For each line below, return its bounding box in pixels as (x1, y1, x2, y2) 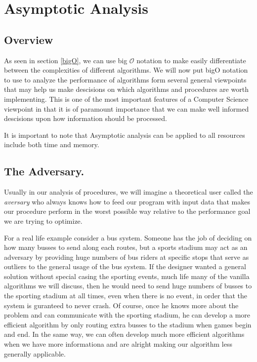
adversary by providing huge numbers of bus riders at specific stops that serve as (4, 251, 249, 262)
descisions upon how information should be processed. (4, 113, 167, 123)
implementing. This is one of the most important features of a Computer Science (4, 93, 249, 104)
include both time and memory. (4, 139, 99, 150)
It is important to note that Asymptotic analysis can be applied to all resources (4, 129, 245, 140)
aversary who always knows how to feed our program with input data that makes (4, 196, 250, 206)
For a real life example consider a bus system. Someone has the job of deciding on (4, 232, 252, 242)
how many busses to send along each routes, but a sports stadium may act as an (4, 242, 248, 252)
